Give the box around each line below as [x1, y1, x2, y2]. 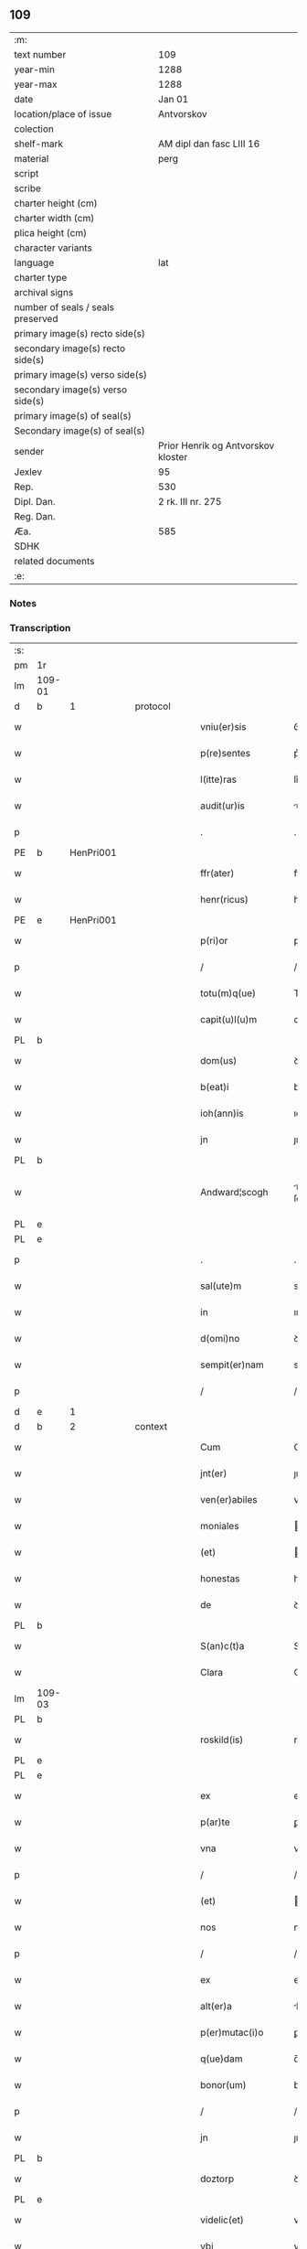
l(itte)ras [200, 773, 238, 786]
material [14, 152, 49, 165]
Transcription [9, 621, 71, 634]
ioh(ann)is [200, 1107, 244, 1119]
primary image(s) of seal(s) [14, 409, 132, 422]
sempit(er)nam [200, 1358, 265, 1371]
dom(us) [200, 1055, 238, 1067]
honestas [200, 1572, 240, 1585]
